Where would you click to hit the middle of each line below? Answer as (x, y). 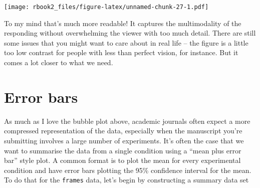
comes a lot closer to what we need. (59, 62)
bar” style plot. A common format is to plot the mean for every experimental (122, 160)
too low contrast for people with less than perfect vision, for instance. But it (121, 52)
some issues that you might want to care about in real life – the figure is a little (126, 42)
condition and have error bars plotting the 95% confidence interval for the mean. (128, 170)
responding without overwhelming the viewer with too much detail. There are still (130, 33)
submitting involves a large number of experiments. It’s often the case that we (124, 140)
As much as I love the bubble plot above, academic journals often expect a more (127, 121)
